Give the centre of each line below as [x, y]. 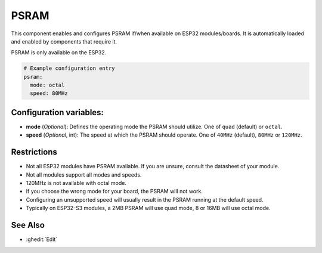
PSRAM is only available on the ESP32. [59, 53]
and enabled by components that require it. [64, 41]
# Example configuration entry [69, 68]
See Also [28, 225]
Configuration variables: [58, 112]
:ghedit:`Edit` [42, 239]
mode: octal [47, 85]
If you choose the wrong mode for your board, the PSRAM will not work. [114, 192]
